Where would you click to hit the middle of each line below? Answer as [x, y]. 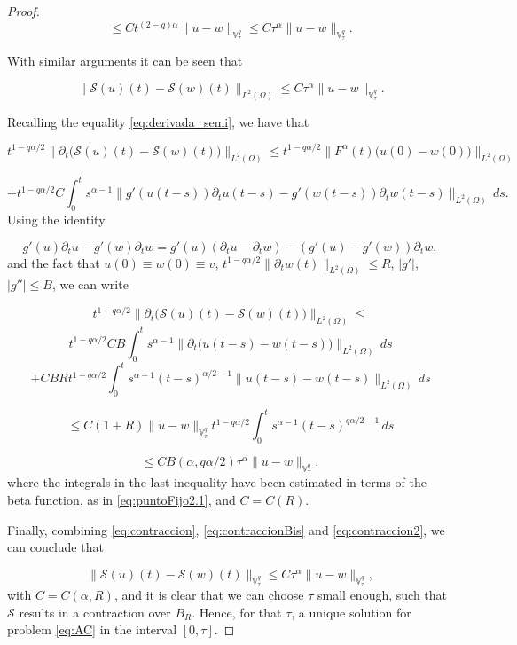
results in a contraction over [95, 612]
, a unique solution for [351, 612]
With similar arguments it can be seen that [125, 61]
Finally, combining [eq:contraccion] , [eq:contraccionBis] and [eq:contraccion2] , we [226, 529]
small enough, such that [383, 595]
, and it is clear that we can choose [209, 595]
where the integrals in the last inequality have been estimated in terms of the [217, 482]
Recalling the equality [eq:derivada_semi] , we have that [158, 121]
